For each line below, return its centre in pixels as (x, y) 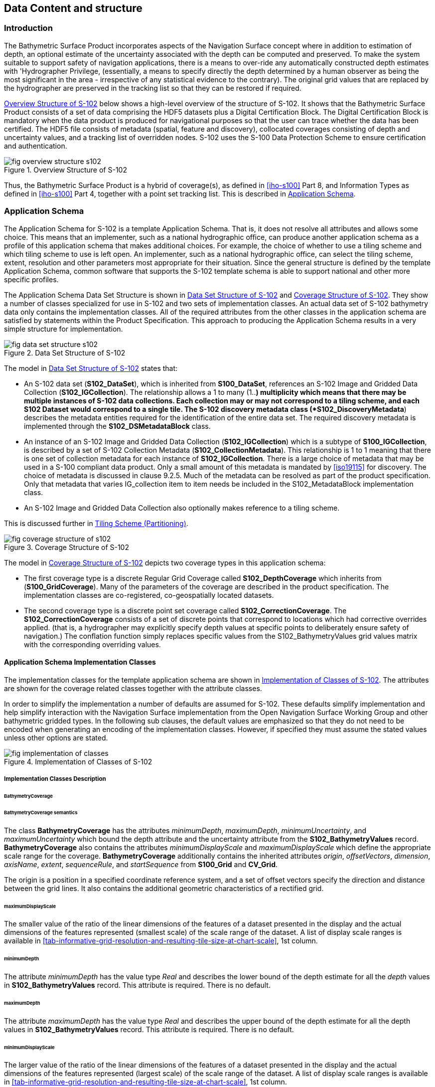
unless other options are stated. (56, 737)
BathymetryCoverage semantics (41, 812)
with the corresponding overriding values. (92, 644)
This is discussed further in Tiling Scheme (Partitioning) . (96, 523)
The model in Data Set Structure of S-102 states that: (91, 368)
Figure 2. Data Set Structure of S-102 (65, 353)
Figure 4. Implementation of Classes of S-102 (78, 761)
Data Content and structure (73, 8)
